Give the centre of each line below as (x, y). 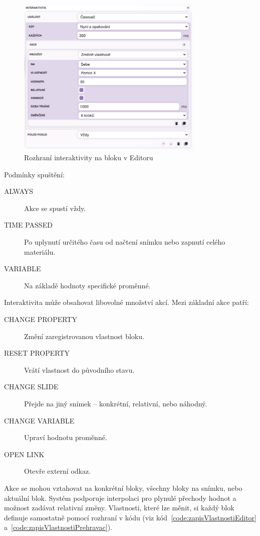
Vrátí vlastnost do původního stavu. (79, 369)
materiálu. (40, 251)
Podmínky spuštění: (34, 174)
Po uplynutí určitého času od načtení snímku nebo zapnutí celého (125, 242)
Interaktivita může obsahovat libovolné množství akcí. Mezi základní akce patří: (126, 302)
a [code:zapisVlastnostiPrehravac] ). (58, 527)
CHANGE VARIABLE (39, 420)
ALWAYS (19, 191)
